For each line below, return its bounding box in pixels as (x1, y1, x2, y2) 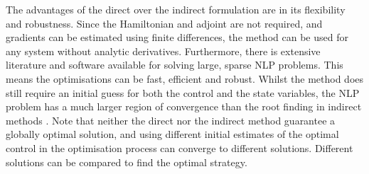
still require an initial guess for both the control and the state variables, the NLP (6, 85, 360, 100)
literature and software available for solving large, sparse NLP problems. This (6, 57, 343, 72)
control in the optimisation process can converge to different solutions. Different (6, 140, 353, 155)
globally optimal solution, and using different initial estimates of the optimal (6, 127, 339, 141)
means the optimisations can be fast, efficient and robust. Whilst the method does (6, 71, 364, 86)
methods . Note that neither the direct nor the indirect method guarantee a (6, 112, 336, 127)
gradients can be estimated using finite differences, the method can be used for (6, 30, 348, 45)
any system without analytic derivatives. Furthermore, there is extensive (6, 43, 321, 58)
